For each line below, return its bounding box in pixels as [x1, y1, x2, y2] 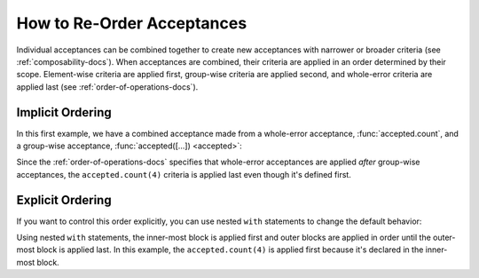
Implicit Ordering [16, 105, 113, 120]
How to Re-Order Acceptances [16, 13, 247, 33]
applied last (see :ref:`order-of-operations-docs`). [16, 81, 199, 92]
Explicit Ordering [16, 192, 112, 208]
